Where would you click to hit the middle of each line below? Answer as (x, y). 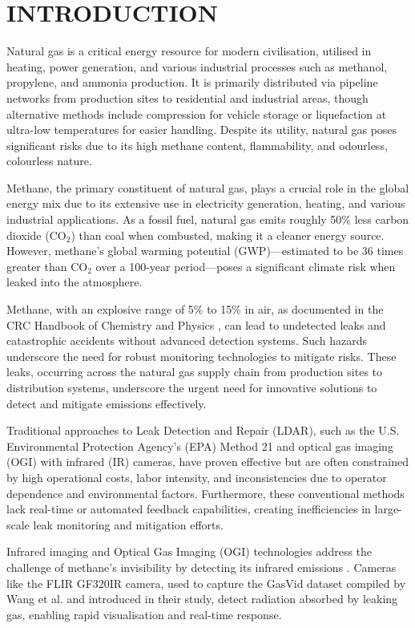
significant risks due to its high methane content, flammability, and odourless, (197, 145)
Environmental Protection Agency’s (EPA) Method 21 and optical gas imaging (200, 446)
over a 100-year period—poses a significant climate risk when (246, 266)
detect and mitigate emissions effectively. (107, 403)
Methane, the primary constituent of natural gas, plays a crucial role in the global (208, 187)
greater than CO (47, 266)
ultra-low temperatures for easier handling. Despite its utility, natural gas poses (202, 130)
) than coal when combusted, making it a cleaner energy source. (228, 235)
